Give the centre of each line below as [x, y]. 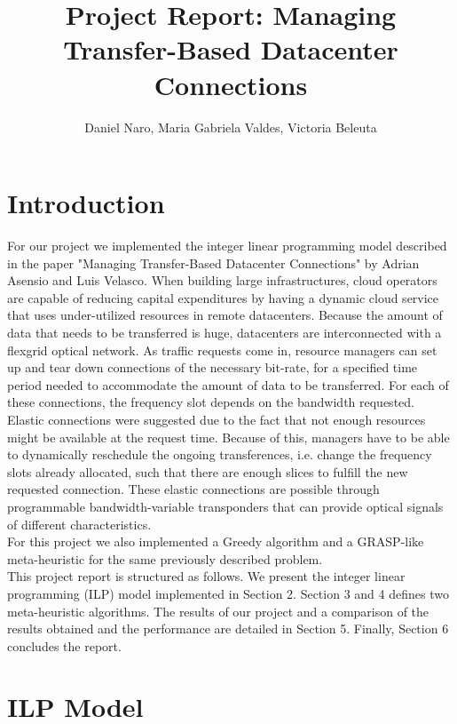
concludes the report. [64, 645]
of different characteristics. [79, 524]
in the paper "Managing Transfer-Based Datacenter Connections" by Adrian [213, 263]
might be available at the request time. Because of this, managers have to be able [228, 437]
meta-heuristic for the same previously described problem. [165, 558]
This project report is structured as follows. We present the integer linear [206, 576]
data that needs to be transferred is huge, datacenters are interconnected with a [225, 332]
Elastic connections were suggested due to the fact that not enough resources [217, 419]
